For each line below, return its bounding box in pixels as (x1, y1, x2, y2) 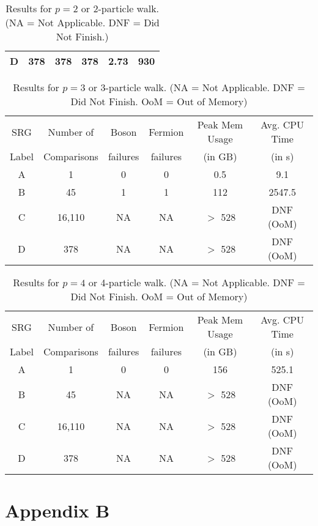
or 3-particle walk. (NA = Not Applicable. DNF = (88, 80, 305, 94)
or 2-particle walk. (81, 1, 160, 15)
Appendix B (5, 498, 110, 523)
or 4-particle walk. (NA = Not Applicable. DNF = (88, 275, 305, 289)
